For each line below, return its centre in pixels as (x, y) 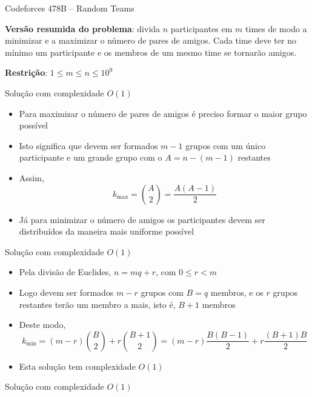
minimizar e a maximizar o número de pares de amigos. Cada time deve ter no (151, 40)
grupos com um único (226, 145)
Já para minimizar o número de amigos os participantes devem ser (142, 219)
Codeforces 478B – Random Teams (70, 8)
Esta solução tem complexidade (77, 366)
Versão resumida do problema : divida (83, 28)
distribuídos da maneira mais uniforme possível (107, 231)
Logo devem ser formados (66, 292)
